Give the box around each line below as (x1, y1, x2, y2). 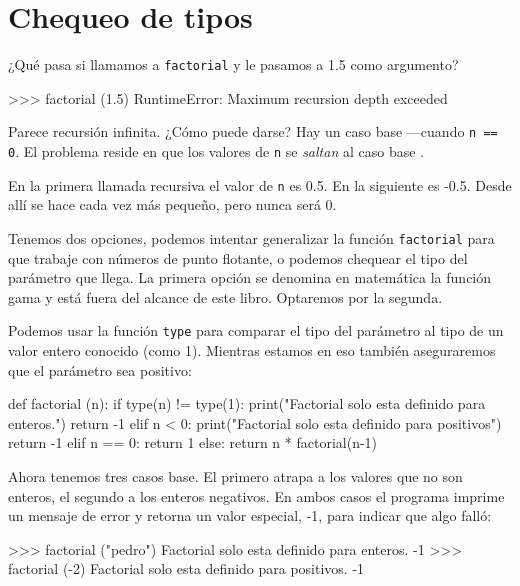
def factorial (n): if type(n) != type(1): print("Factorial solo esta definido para (8, 393, 486, 414)
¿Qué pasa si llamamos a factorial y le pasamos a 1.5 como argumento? (8, 54, 459, 75)
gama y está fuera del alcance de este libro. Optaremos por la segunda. (8, 286, 443, 307)
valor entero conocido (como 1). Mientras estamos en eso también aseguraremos (8, 340, 496, 361)
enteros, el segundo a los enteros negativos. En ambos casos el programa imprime (8, 485, 505, 506)
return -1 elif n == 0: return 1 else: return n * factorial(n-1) (8, 432, 378, 453)
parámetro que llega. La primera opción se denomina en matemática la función (8, 267, 492, 288)
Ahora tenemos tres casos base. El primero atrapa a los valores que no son (8, 466, 463, 486)
